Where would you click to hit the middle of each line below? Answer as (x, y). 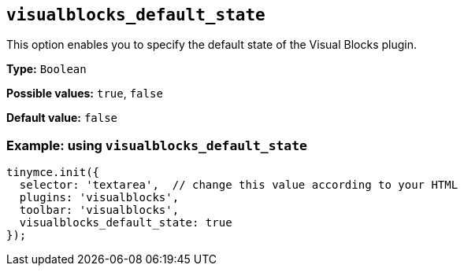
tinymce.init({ (53, 173)
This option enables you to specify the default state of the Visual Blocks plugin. (212, 45)
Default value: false (62, 118)
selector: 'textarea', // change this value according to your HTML (239, 185)
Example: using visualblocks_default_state (157, 145)
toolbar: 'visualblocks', (99, 210)
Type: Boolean (46, 69)
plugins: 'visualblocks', (99, 198)
